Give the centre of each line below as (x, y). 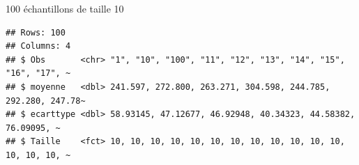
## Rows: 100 (36, 32)
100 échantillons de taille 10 (65, 8)
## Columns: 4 (38, 46)
